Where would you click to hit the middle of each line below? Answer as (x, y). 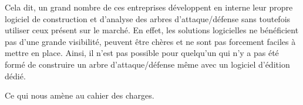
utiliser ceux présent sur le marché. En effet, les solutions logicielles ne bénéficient (152, 30)
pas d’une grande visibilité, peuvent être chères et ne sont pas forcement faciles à (150, 41)
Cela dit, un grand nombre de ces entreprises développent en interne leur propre (149, 7)
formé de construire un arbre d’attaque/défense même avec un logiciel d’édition (147, 64)
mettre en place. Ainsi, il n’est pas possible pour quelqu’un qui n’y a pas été (142, 53)
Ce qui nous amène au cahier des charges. (80, 95)
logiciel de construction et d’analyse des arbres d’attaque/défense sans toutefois (148, 18)
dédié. (15, 76)
